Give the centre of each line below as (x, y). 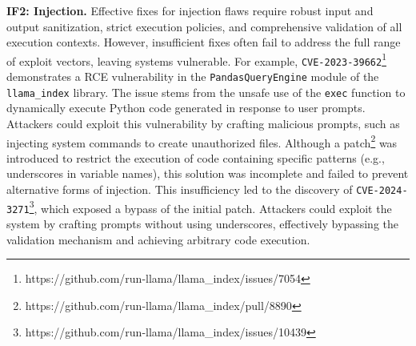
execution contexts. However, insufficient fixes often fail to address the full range (204, 42)
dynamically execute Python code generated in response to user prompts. (186, 108)
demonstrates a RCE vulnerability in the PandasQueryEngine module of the (193, 76)
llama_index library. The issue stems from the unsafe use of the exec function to (206, 92)
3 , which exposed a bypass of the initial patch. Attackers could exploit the (210, 207)
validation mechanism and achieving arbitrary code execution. (158, 239)
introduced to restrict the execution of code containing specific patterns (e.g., (196, 157)
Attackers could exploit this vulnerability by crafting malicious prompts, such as (203, 123)
